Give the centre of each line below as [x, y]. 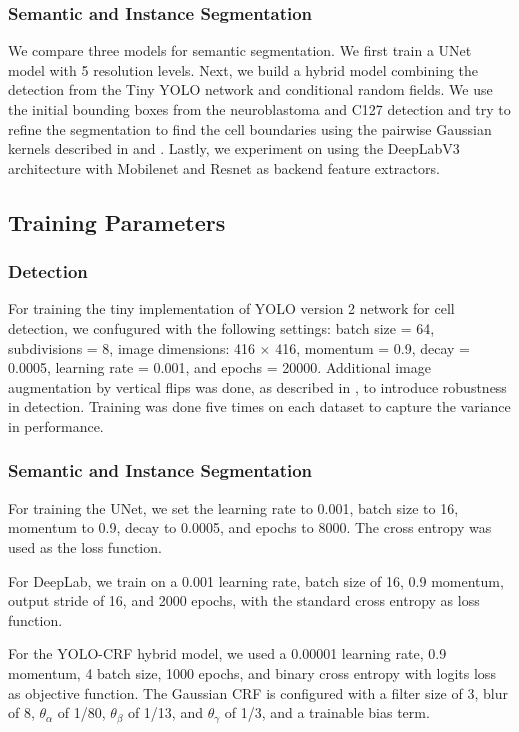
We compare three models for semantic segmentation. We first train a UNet [240, 50]
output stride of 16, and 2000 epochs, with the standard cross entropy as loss [244, 600]
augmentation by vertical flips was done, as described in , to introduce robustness [257, 386]
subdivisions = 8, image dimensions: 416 [131, 347]
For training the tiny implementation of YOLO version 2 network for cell [231, 308]
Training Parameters [117, 221]
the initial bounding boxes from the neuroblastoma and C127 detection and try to [259, 109]
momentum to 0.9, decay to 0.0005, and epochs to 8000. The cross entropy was [250, 527]
